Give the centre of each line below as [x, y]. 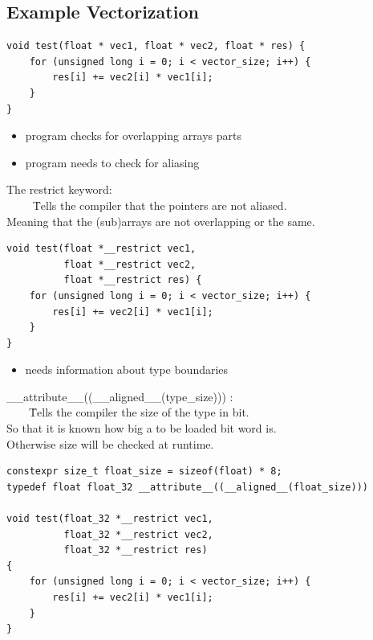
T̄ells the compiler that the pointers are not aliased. [160, 205]
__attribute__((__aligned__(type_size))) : [120, 396]
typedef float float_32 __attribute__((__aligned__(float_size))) [188, 487]
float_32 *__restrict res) [136, 550]
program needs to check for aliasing [112, 162]
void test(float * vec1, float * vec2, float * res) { [156, 46]
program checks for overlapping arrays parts [134, 135]
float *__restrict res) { [133, 280]
